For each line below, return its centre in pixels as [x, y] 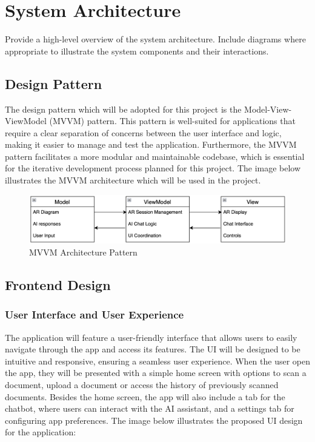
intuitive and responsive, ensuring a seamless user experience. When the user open [158, 361]
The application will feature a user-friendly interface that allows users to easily [151, 337]
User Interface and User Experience [94, 315]
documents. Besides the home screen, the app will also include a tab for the [145, 396]
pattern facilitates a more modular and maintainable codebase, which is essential [155, 156]
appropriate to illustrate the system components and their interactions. [137, 51]
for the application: [41, 432]
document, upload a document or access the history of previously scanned [142, 384]
